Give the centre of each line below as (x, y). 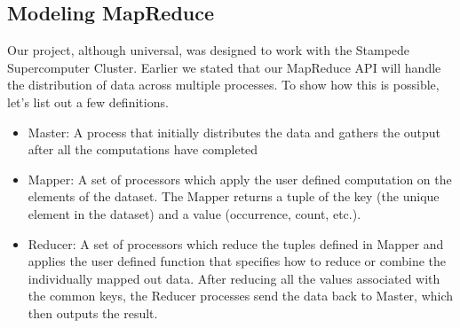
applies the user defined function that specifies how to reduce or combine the (237, 261)
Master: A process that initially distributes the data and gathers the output (234, 132)
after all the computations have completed (143, 149)
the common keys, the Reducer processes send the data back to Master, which (241, 296)
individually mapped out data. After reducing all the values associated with (234, 278)
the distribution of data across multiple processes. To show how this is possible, (223, 85)
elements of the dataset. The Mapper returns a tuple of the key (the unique (234, 196)
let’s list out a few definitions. (88, 102)
